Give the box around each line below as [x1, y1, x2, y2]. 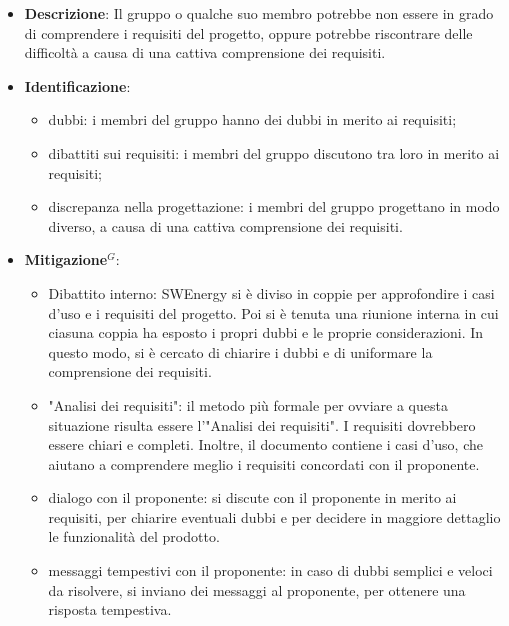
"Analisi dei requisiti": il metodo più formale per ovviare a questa [48, 394, 448, 415]
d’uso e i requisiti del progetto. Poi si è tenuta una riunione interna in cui [48, 302, 499, 323]
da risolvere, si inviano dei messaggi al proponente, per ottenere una [48, 579, 466, 600]
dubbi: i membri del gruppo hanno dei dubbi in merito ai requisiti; [48, 109, 457, 130]
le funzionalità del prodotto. [48, 526, 220, 547]
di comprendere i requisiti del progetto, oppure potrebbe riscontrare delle [24, 22, 473, 43]
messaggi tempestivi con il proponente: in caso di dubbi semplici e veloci [48, 560, 493, 581]
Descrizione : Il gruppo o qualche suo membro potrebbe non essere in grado [24, 3, 494, 23]
